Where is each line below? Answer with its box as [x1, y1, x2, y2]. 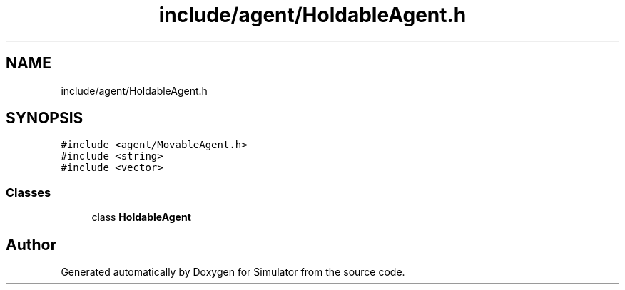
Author [6, 235, 56, 254]
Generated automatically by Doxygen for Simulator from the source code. [61, 266, 405, 279]
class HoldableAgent [91, 211, 191, 224]
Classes [6, 185, 51, 200]
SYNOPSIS [6, 109, 83, 128]
